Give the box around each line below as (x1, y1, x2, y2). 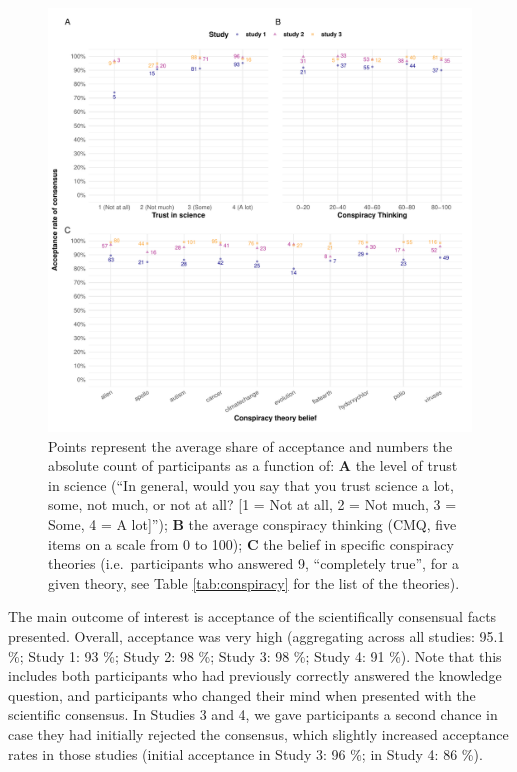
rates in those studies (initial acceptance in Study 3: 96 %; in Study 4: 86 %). (8, 743, 483, 764)
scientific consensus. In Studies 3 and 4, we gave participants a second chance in (8, 704, 498, 725)
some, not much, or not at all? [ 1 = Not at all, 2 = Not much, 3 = (48, 494, 457, 515)
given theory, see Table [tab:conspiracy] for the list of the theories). (48, 572, 460, 593)
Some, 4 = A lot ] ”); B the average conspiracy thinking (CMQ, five (48, 513, 457, 534)
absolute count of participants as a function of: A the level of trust (48, 455, 458, 476)
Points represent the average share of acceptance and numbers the (48, 435, 453, 456)
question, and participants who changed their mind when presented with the (8, 684, 476, 705)
